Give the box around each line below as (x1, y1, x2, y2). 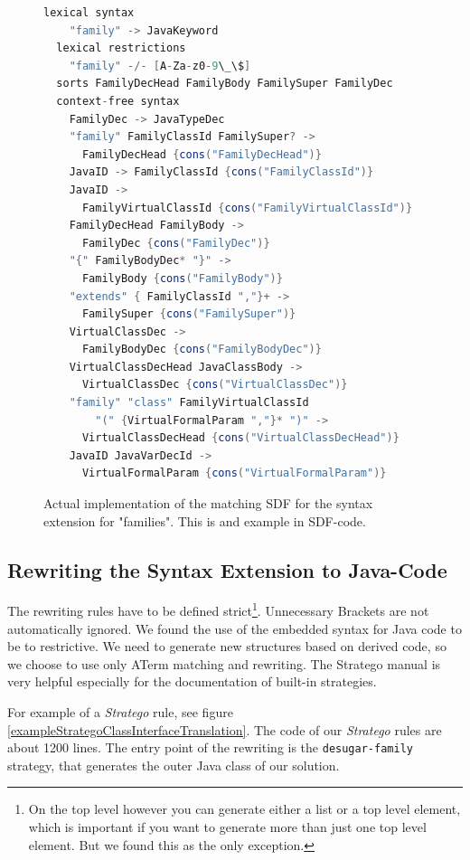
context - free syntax (56, 94, 180, 108)
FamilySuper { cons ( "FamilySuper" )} (81, 307, 296, 321)
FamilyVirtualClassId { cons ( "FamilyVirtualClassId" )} (81, 201, 413, 214)
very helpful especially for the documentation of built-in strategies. (7, 672, 377, 691)
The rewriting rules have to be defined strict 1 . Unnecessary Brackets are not (7, 599, 429, 620)
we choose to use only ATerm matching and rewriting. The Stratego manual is (7, 654, 441, 673)
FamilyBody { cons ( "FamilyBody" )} (81, 271, 283, 285)
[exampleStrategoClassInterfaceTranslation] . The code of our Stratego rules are (7, 720, 442, 739)
